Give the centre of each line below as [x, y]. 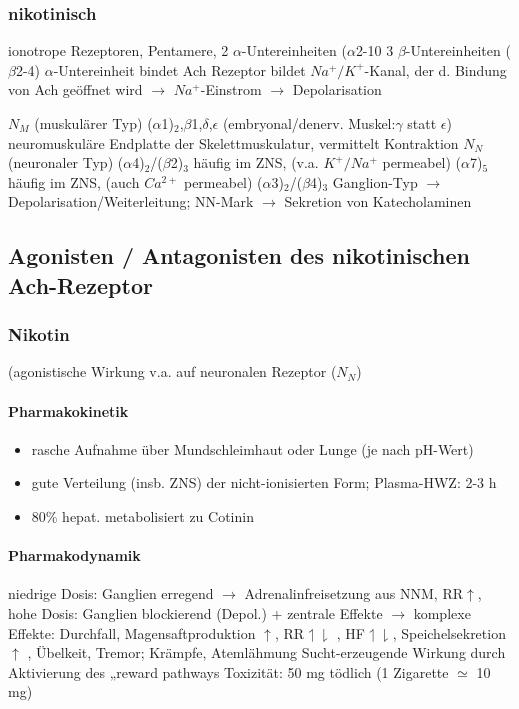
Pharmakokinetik [68, 410]
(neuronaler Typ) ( [66, 162]
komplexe [442, 612]
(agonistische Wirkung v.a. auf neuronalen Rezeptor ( [172, 371]
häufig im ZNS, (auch [74, 181]
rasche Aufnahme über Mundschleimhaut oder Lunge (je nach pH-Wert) [252, 448]
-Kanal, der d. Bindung [435, 69]
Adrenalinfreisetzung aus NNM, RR [353, 593]
